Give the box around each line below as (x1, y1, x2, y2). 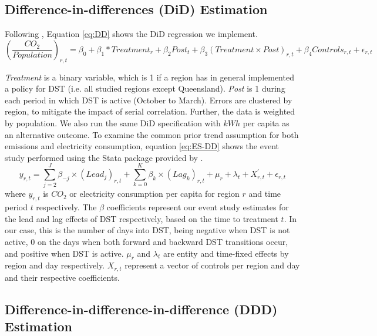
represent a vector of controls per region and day (124, 259, 300, 271)
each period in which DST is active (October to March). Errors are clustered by (5, 93, 292, 106)
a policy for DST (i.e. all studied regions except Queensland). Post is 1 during (5, 82, 285, 95)
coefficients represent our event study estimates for (106, 201, 289, 213)
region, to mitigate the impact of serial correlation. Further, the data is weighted (5, 105, 295, 117)
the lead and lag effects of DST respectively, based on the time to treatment (5, 212, 278, 224)
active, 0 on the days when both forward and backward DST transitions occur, (5, 236, 288, 248)
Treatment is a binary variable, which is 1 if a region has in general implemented (5, 70, 294, 83)
